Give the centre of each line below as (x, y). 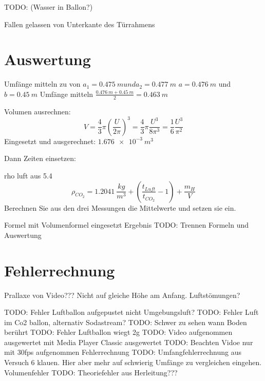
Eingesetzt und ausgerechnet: (50, 141)
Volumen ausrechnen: (37, 111)
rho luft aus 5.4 (28, 176)
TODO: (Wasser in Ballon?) (49, 7)
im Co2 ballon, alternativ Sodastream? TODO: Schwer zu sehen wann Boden (126, 322)
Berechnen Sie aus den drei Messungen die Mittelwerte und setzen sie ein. (120, 207)
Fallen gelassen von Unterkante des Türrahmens (80, 24)
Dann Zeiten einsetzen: (40, 158)
